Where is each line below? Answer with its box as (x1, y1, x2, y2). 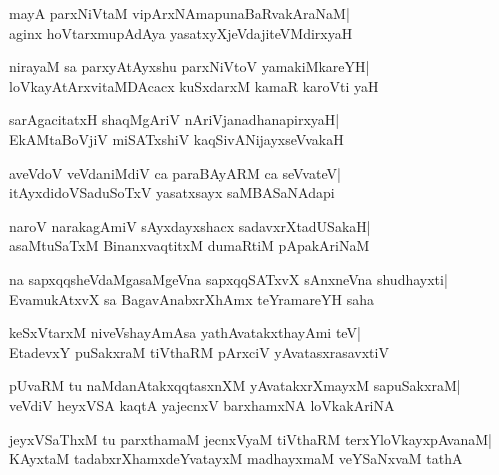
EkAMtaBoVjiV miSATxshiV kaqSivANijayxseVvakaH (9, 128, 344, 149)
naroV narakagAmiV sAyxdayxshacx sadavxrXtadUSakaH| (9, 215, 371, 236)
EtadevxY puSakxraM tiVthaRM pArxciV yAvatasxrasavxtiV (9, 341, 389, 362)
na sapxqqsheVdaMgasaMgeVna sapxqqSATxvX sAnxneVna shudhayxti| (9, 268, 448, 289)
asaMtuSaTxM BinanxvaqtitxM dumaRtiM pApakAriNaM (9, 235, 370, 256)
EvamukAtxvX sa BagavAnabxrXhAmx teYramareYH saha (9, 288, 375, 309)
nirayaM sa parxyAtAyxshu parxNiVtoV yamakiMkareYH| (9, 56, 370, 77)
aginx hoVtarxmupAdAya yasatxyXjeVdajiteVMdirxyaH (9, 22, 353, 43)
